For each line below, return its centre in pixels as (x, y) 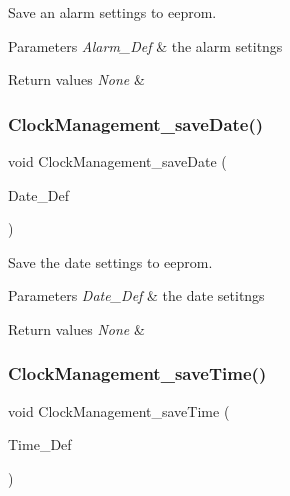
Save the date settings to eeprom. (110, 261)
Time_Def (40, 444)
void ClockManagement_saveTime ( (119, 410)
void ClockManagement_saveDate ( (117, 161)
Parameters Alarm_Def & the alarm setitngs (145, 45)
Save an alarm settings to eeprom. (112, 12)
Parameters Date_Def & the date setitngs (136, 295)
